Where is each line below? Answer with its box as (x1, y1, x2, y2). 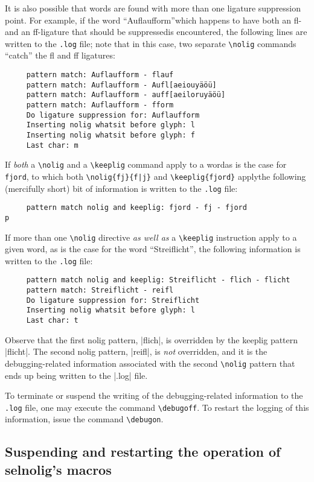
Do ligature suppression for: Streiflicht (26, 296, 200, 305)
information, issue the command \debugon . (5, 413, 164, 425)
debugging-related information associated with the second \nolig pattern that (5, 357, 295, 369)
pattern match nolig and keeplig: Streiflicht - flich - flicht (26, 276, 290, 285)
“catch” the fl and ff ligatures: (5, 49, 115, 62)
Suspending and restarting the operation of (5, 442, 281, 461)
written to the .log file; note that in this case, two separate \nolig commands (5, 37, 296, 49)
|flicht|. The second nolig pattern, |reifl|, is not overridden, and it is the (5, 345, 268, 358)
